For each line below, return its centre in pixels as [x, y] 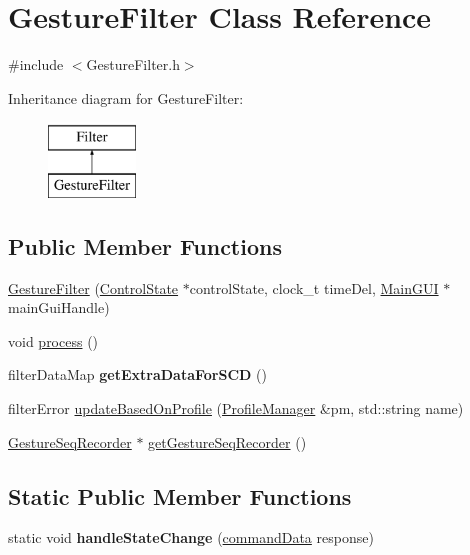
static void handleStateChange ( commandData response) [191, 537]
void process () [53, 340]
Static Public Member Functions [180, 495]
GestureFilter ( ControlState [93, 287]
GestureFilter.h [133, 64]
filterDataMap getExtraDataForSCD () [137, 374]
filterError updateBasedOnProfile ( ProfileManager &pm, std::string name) [236, 408]
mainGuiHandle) [59, 307]
